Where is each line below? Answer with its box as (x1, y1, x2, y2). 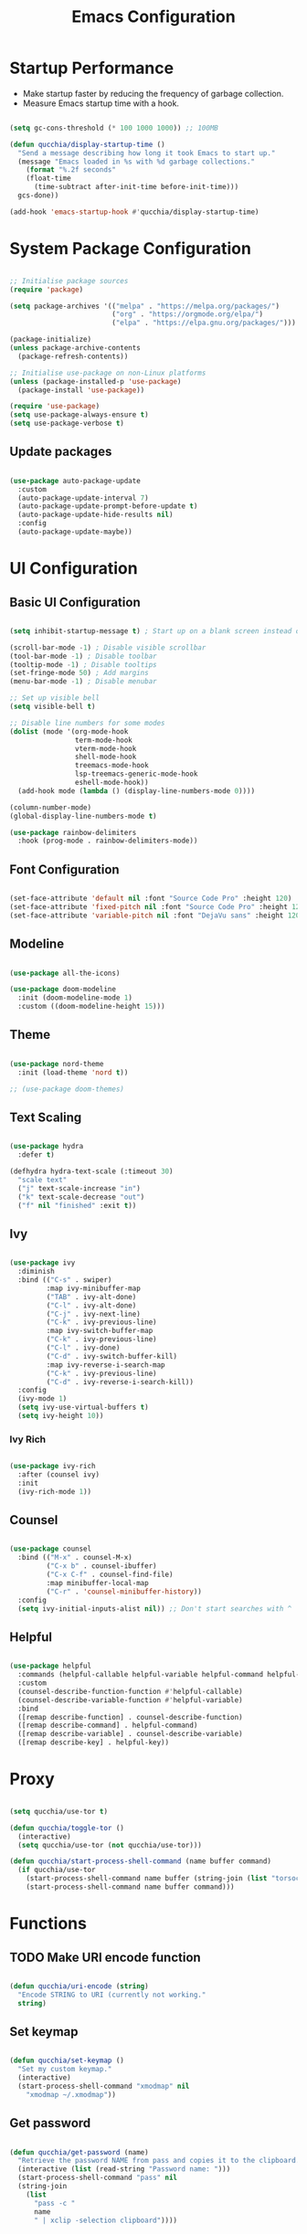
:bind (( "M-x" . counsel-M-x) (17, 1553, 132, 1562)
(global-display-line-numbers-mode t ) (9, 811, 157, 821)
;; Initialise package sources (9, 276, 129, 285)
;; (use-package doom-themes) (9, 1085, 125, 1094)
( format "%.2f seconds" (26, 165, 117, 175)
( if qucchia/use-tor (17, 1866, 96, 1875)
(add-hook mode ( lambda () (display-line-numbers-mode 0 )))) (17, 786, 256, 796)
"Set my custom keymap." (17, 2065, 112, 2074)
